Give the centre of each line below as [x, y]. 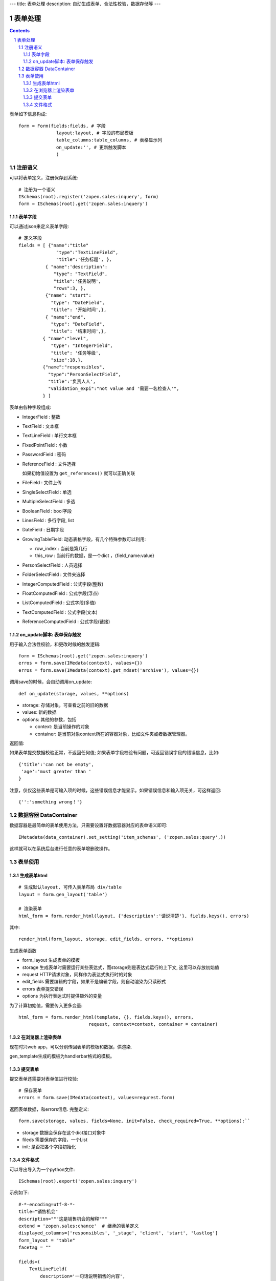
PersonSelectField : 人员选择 [52, 565]
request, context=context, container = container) [153, 1024]
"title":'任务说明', [77, 281]
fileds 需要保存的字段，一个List [55, 1140]
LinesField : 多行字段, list [48, 520]
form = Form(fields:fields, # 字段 [62, 126]
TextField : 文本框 [40, 426]
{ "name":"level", [66, 338]
